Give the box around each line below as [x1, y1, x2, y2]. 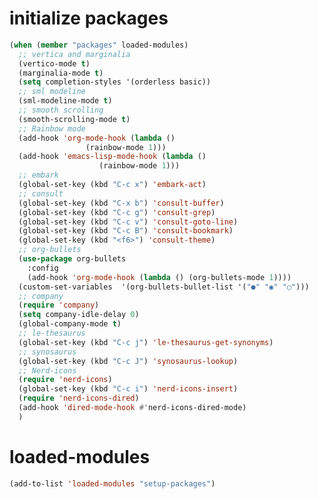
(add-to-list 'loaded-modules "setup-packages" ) [9, 478, 216, 489]
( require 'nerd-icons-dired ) [18, 393, 140, 404]
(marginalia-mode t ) [18, 68, 104, 78]
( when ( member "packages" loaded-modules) [9, 40, 189, 50]
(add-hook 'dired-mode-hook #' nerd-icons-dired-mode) [18, 403, 247, 413]
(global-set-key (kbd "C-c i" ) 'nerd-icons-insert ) [18, 384, 239, 394]
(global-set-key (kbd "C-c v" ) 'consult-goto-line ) [18, 217, 239, 227]
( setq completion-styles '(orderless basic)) [18, 77, 212, 87]
